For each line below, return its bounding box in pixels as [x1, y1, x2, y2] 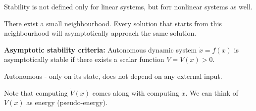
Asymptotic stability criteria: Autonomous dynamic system [4, 44, 197, 55]
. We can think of [185, 87, 239, 98]
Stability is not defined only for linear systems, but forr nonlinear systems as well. [4, 1, 253, 11]
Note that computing [4, 87, 68, 98]
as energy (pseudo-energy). [26, 97, 107, 108]
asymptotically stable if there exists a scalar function [4, 54, 164, 64]
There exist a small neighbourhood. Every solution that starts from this [4, 18, 222, 28]
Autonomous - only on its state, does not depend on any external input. [4, 70, 222, 81]
